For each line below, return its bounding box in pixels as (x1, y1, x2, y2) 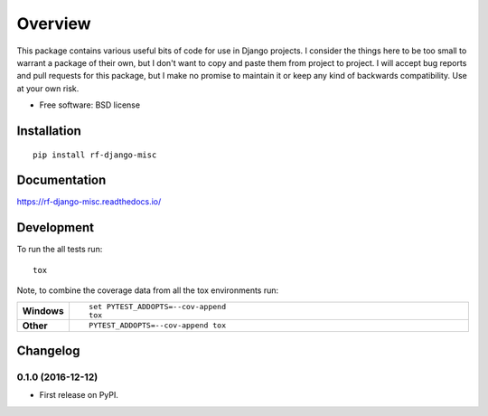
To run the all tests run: (16, 244, 103, 255)
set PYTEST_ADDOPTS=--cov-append (89, 301, 226, 311)
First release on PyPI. (39, 390, 119, 401)
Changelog (16, 343, 80, 358)
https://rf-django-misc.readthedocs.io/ (16, 196, 162, 207)
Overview (16, 14, 91, 33)
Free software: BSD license (39, 99, 140, 110)
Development (16, 220, 95, 235)
